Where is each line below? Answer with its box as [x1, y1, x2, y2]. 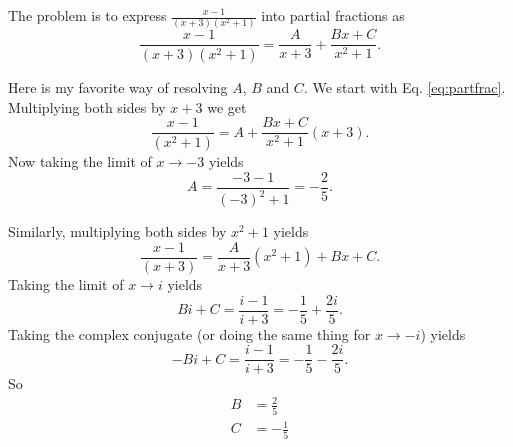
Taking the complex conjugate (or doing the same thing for [8, 323, 371, 344]
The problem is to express [8, 5, 167, 25]
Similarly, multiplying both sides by [8, 221, 227, 242]
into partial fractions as [261, 5, 405, 25]
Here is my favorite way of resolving [8, 77, 228, 98]
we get [207, 96, 247, 117]
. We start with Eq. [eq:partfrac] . [303, 77, 506, 98]
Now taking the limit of [8, 151, 152, 172]
